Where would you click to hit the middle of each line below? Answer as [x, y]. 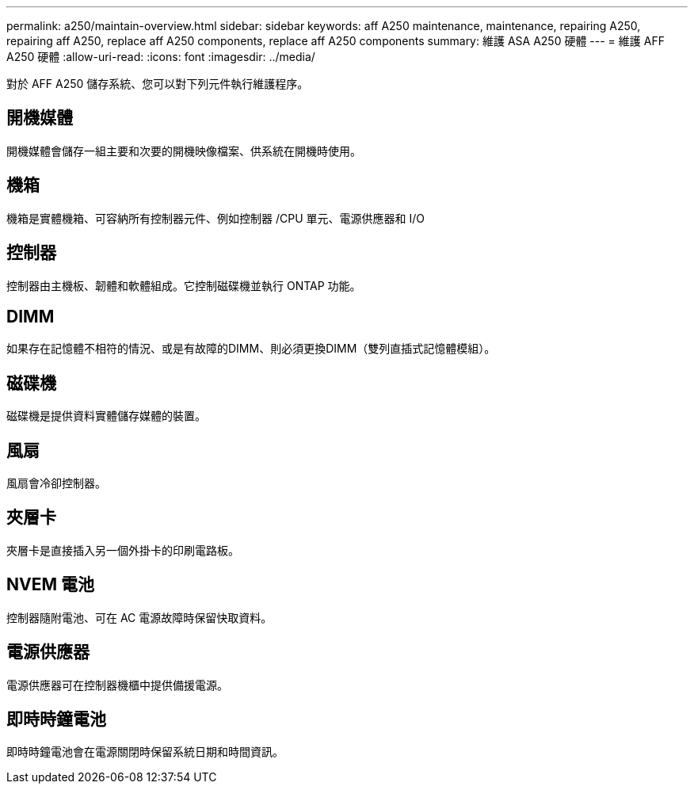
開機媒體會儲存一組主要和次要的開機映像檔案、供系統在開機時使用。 [184, 151]
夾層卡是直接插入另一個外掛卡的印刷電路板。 [123, 550]
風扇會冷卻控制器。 [56, 483]
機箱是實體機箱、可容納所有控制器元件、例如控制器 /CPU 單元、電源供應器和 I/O [215, 218]
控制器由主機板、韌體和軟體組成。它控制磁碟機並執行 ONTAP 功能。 [184, 285]
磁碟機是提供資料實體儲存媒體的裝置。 [106, 416]
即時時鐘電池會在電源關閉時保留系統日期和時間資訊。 [145, 752]
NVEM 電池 [50, 585]
